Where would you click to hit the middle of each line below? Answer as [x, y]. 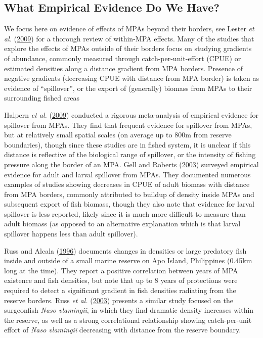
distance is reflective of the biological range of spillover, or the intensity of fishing [130, 154]
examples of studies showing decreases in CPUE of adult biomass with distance [127, 184]
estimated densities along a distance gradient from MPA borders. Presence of [123, 68]
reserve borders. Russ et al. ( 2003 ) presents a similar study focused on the [119, 300]
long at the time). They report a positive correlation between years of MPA [121, 270]
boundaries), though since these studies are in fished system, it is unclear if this [127, 144]
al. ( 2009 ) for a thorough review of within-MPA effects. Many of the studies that [129, 38]
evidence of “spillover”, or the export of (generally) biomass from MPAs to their [128, 88]
